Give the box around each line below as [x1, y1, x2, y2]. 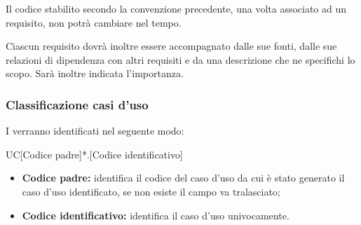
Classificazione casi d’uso [6, 95, 149, 113]
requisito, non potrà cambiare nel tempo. [6, 15, 182, 29]
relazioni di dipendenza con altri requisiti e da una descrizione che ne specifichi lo [6, 52, 355, 67]
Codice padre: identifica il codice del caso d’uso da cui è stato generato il [22, 170, 345, 185]
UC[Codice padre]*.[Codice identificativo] [6, 146, 183, 161]
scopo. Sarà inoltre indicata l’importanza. [6, 66, 184, 81]
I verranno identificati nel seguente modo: [6, 123, 184, 138]
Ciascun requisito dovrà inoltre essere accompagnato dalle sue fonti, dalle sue [6, 39, 337, 53]
